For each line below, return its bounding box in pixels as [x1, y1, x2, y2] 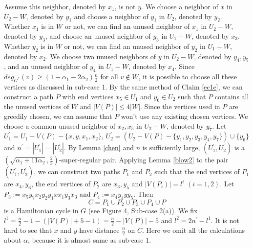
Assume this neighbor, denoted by [4, 1, 106, 11]
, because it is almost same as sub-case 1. [28, 234, 151, 245]
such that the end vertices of [154, 166, 240, 177]
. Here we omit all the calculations [142, 225, 245, 235]
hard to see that [4, 225, 52, 235]
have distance [79, 225, 120, 235]
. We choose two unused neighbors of [46, 51, 156, 61]
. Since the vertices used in [140, 101, 220, 112]
